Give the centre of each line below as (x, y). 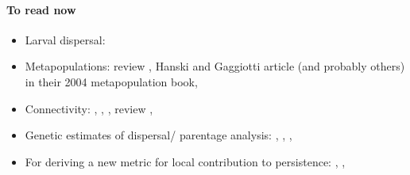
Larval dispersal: (65, 39)
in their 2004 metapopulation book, (111, 81)
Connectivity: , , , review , (89, 108)
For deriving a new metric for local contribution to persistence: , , (185, 161)
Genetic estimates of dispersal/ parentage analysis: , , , (159, 135)
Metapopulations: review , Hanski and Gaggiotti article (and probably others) (215, 66)
